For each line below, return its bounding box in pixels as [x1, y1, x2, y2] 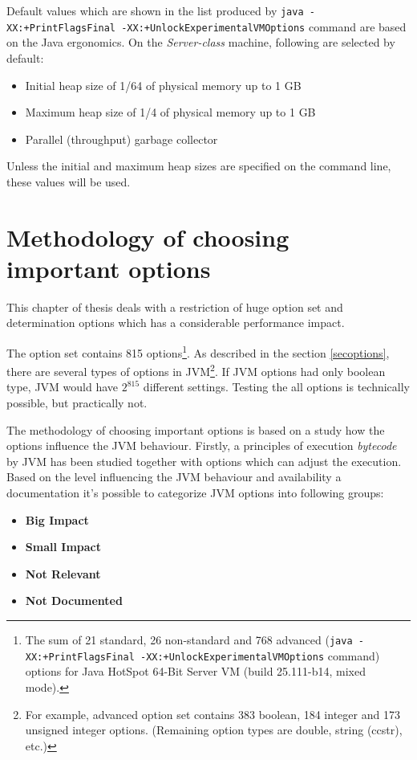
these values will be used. [6, 173, 131, 190]
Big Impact [25, 511, 89, 528]
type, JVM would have [6, 378, 119, 395]
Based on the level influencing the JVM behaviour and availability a [6, 468, 342, 485]
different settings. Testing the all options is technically [143, 378, 410, 395]
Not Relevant [25, 565, 101, 582]
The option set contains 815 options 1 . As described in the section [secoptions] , [6, 341, 390, 361]
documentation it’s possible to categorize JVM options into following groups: [6, 484, 384, 501]
